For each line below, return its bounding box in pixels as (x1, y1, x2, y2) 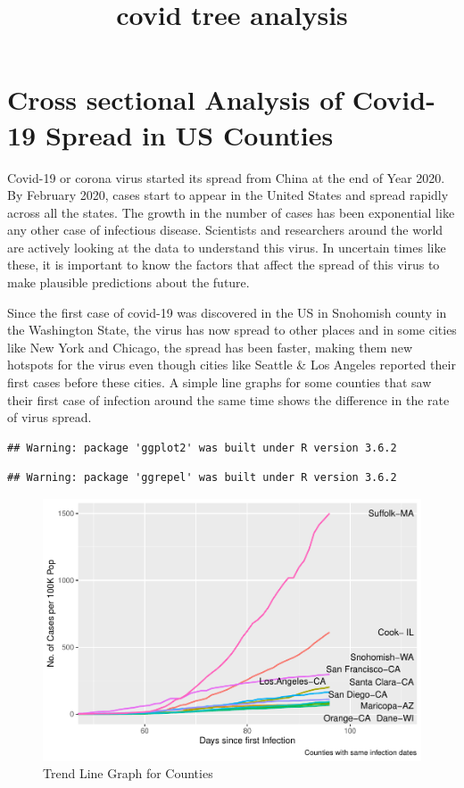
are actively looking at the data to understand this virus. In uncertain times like (7, 237, 446, 256)
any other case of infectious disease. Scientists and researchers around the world (7, 220, 443, 239)
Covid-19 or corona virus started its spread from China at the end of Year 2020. (7, 168, 445, 187)
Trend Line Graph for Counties (43, 764, 213, 783)
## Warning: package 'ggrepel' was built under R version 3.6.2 (7, 471, 397, 485)
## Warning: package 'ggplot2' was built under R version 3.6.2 (7, 441, 397, 454)
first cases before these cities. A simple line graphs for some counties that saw (7, 373, 432, 392)
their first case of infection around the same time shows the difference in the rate (7, 390, 450, 409)
